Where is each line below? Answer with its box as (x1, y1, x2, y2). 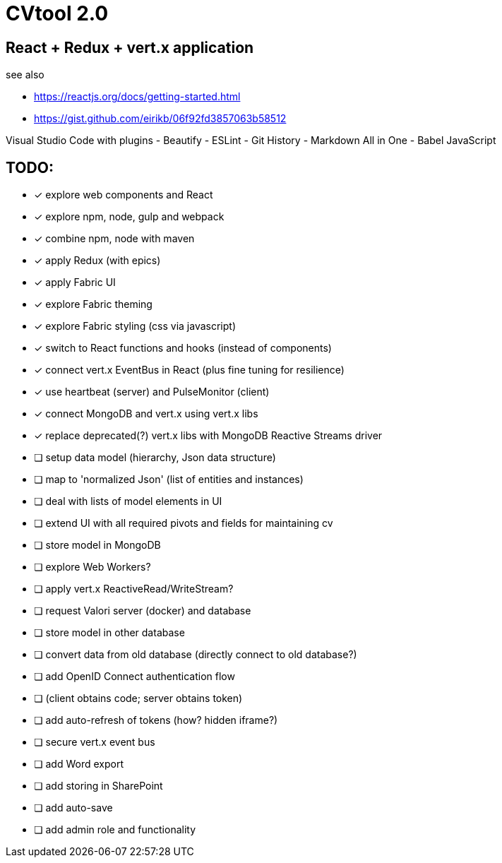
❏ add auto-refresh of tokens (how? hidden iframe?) (34, 714, 278, 727)
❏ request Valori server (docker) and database (34, 605, 251, 617)
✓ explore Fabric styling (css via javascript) (34, 320, 237, 333)
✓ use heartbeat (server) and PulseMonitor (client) (34, 386, 270, 398)
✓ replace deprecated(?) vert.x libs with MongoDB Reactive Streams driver (34, 429, 383, 442)
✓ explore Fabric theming (34, 298, 153, 311)
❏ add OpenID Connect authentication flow (34, 670, 235, 683)
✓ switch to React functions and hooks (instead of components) (34, 342, 332, 355)
